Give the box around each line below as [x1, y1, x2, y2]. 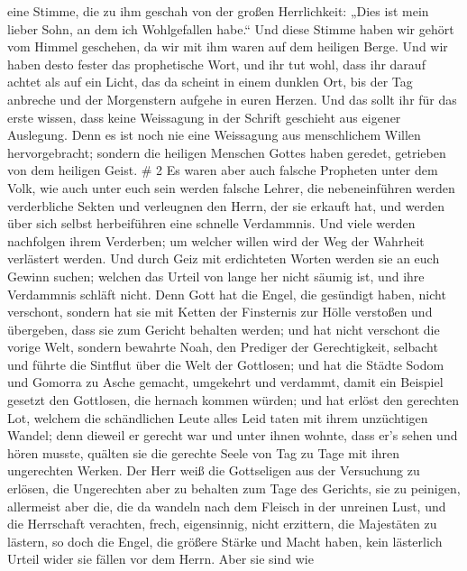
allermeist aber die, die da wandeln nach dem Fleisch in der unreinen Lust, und [7, 496, 446, 515]
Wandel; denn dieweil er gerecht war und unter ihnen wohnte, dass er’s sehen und [7, 426, 458, 445]
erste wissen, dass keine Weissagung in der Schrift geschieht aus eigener [7, 107, 401, 126]
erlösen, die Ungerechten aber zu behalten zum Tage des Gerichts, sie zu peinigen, [7, 479, 461, 498]
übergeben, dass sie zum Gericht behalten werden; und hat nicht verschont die [7, 319, 440, 338]
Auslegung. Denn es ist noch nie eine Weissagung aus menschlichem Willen [7, 125, 421, 144]
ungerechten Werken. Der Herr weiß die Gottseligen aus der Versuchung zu [7, 461, 420, 480]
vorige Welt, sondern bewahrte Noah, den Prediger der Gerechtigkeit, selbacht [7, 337, 438, 356]
